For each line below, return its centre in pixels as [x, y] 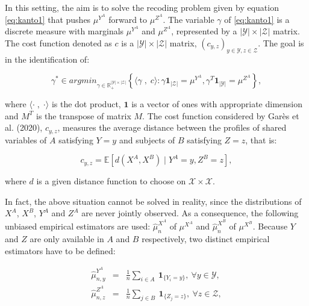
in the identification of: [47, 59]
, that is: [261, 139]
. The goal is [281, 42]
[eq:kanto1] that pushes [48, 19]
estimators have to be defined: [60, 250]
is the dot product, [86, 103]
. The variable [189, 19]
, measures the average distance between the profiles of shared [172, 127]
